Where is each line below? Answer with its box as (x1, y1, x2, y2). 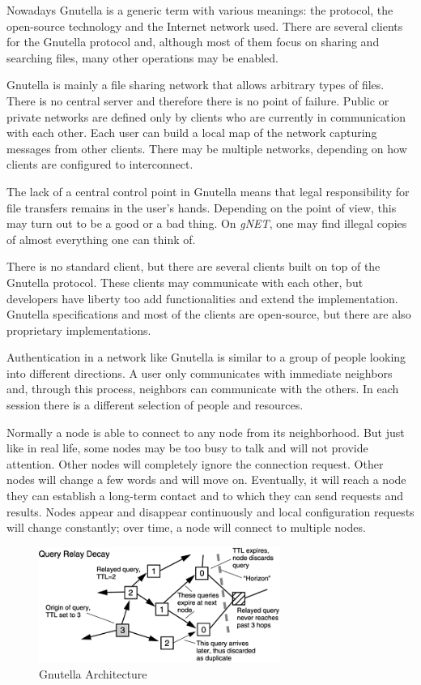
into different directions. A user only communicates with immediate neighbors (6, 364, 393, 381)
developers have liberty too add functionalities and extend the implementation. (6, 289, 398, 306)
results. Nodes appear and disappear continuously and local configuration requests (6, 503, 415, 520)
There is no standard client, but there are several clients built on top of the (6, 258, 381, 275)
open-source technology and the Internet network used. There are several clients (6, 17, 403, 34)
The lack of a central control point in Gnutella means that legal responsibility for (6, 182, 410, 199)
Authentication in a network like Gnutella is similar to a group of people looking (6, 349, 406, 366)
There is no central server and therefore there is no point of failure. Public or (6, 92, 389, 109)
